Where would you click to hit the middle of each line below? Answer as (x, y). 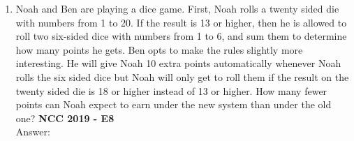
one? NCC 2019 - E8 (65, 118)
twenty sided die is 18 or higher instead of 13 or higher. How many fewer (171, 90)
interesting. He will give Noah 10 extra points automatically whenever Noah (178, 63)
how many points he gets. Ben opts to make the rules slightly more (159, 49)
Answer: (33, 132)
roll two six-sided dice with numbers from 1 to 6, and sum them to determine (181, 36)
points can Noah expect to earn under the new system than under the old (174, 104)
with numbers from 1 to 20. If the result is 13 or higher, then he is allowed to (181, 22)
